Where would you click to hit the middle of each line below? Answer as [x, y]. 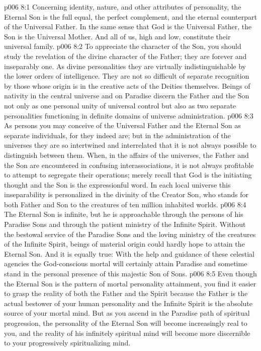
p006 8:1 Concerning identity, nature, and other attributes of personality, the [123, 7]
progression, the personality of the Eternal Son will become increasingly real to [126, 323]
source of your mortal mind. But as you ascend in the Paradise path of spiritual [127, 313]
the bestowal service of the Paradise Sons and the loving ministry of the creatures [130, 234]
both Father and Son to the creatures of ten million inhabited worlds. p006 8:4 [125, 204]
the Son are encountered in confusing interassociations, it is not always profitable [129, 165]
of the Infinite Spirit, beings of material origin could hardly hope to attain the [124, 244]
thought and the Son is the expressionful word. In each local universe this [117, 184]
